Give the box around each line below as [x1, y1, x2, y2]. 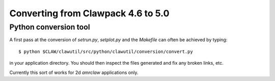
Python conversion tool [9, 22, 90, 32]
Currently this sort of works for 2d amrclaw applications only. [9, 69, 139, 75]
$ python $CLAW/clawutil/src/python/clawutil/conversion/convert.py [18, 48, 193, 55]
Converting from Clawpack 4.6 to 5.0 [9, 8, 170, 19]
